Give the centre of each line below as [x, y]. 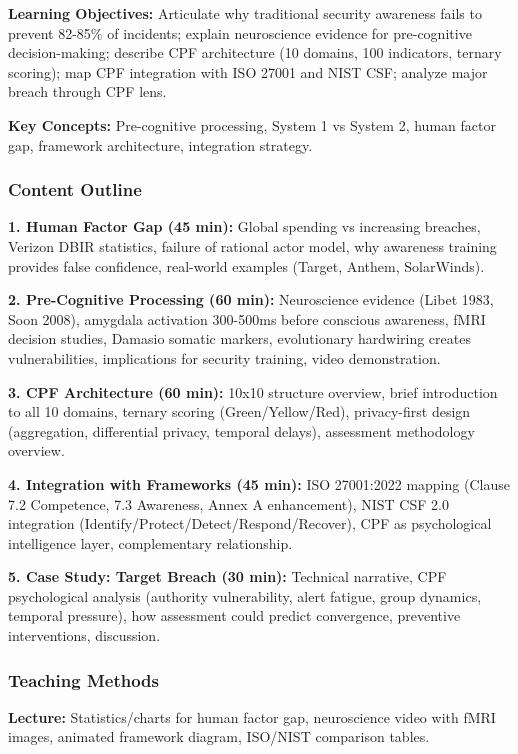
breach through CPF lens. [87, 91]
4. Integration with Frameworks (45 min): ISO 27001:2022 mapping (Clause [259, 483]
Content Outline [75, 189]
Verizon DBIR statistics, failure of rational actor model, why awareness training [252, 245]
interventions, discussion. [84, 635]
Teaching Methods [83, 679]
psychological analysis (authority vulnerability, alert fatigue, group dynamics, [245, 595]
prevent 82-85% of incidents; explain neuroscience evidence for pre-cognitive [240, 32]
